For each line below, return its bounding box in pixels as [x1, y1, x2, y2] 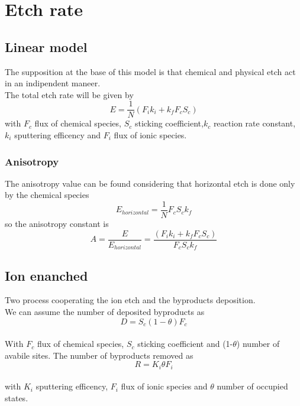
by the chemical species [5, 189, 89, 201]
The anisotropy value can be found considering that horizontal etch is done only [5, 177, 295, 189]
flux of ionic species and [121, 380, 208, 392]
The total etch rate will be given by [5, 88, 134, 100]
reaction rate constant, [213, 117, 296, 129]
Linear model [5, 37, 88, 56]
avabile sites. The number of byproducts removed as [5, 349, 193, 361]
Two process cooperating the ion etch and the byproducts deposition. [5, 294, 256, 306]
